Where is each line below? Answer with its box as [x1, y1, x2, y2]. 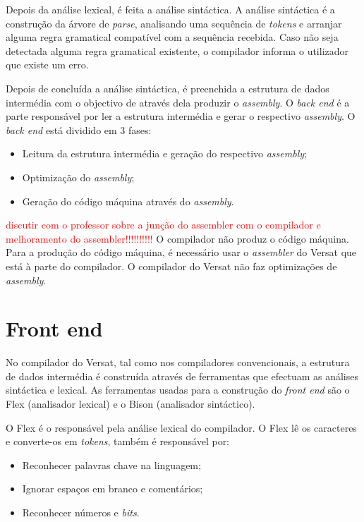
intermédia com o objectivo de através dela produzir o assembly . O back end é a [6, 95, 350, 109]
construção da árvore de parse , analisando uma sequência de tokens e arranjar [6, 16, 342, 30]
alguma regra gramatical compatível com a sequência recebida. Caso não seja [6, 30, 339, 44]
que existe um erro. [6, 57, 89, 72]
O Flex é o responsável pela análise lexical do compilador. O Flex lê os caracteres [6, 420, 357, 435]
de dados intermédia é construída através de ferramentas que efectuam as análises [6, 368, 359, 383]
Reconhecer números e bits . [22, 504, 140, 519]
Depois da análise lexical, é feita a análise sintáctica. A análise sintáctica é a [6, 2, 335, 16]
